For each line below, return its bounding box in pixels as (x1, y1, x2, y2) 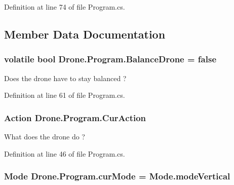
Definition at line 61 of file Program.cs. (4, 90, 125, 100)
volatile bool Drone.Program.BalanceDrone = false (4, 53, 217, 65)
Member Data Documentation (4, 26, 166, 42)
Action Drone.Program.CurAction (4, 111, 146, 124)
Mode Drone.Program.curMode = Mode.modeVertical (4, 170, 230, 182)
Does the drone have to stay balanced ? (4, 72, 127, 83)
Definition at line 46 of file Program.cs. (4, 148, 125, 159)
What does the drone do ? (4, 131, 85, 141)
